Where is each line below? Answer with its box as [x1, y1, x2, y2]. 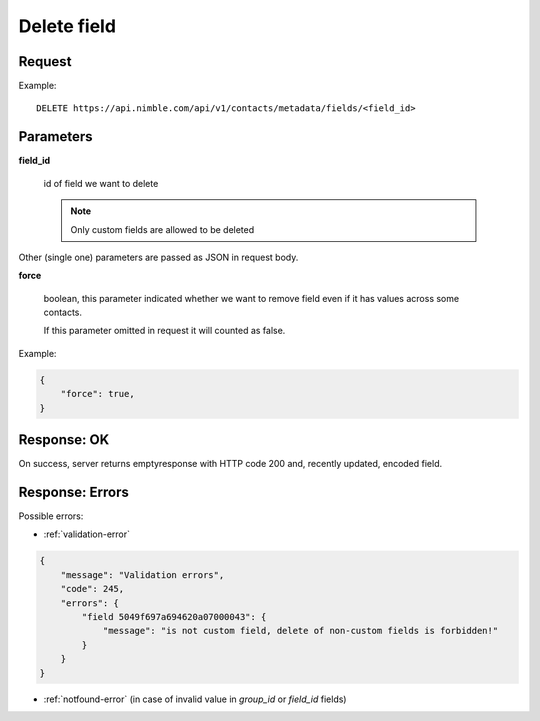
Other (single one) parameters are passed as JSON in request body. [18, 251, 299, 263]
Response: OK [18, 431, 110, 449]
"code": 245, [60, 583, 125, 595]
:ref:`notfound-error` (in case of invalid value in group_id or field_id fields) [43, 693, 347, 705]
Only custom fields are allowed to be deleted [70, 223, 255, 235]
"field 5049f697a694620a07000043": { [81, 611, 267, 622]
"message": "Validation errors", [60, 569, 225, 580]
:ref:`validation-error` [43, 528, 130, 540]
